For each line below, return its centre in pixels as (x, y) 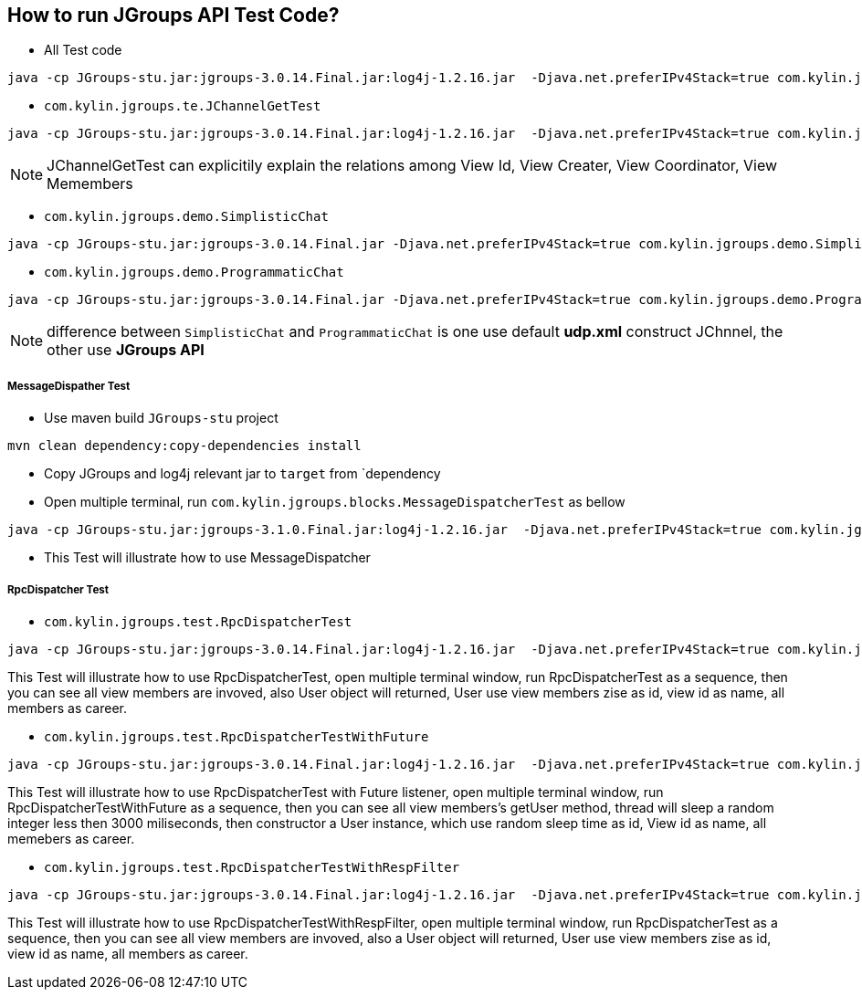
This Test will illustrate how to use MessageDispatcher (207, 558)
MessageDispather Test (69, 386)
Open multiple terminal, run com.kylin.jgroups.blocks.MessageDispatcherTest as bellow (335, 502)
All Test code (83, 50)
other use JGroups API (126, 350)
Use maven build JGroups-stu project (161, 418)
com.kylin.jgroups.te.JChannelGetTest (183, 106)
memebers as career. (71, 838)
